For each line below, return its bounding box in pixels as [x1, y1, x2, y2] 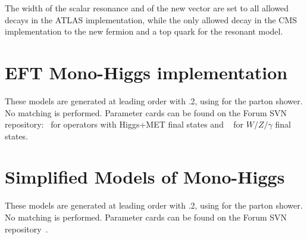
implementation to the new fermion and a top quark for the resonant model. [5, 25, 283, 38]
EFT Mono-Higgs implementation [5, 60, 288, 84]
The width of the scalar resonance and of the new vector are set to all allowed [5, 2, 289, 14]
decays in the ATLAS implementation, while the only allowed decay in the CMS [5, 13, 297, 26]
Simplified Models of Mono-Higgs [5, 164, 285, 189]
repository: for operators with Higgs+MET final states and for [5, 118, 244, 131]
